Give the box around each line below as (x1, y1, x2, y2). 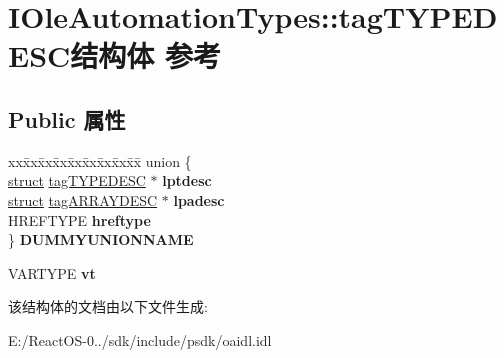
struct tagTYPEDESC (8, 170, 146, 191)
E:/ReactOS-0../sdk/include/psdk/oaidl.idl (8, 329, 272, 350)
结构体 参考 (70, 35, 222, 76)
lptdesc (162, 170, 212, 191)
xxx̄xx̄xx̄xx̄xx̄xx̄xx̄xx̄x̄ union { (8, 150, 192, 171)
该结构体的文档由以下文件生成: (8, 296, 208, 317)
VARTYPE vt (8, 262, 96, 283)
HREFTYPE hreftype (8, 209, 151, 230)
